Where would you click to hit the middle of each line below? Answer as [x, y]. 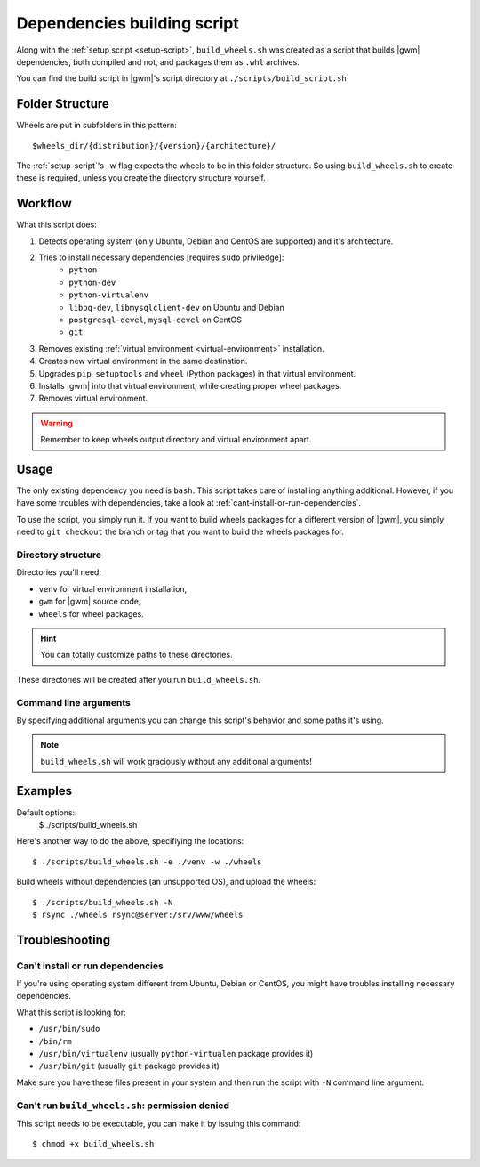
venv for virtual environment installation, [113, 588]
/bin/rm [56, 1041]
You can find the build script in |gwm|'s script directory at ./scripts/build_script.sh [181, 78]
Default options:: [47, 812]
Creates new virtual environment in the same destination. [143, 361]
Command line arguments [73, 702]
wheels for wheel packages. [91, 613]
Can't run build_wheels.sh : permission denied [123, 1106]
